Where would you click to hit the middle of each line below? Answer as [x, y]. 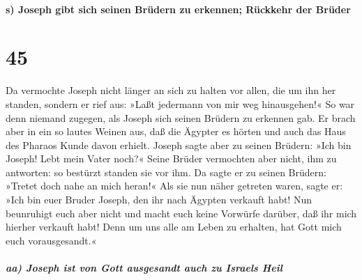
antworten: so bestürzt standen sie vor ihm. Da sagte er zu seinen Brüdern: [166, 172]
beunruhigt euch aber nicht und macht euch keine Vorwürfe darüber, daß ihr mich [181, 213]
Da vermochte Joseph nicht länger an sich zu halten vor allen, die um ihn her [171, 90]
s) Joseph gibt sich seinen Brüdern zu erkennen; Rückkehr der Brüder [178, 9]
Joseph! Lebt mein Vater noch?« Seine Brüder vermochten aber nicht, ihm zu [171, 158]
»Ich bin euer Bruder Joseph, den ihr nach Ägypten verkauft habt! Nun [159, 200]
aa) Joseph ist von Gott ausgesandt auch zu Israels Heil [144, 268]
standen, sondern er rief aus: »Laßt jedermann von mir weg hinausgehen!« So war [180, 103]
